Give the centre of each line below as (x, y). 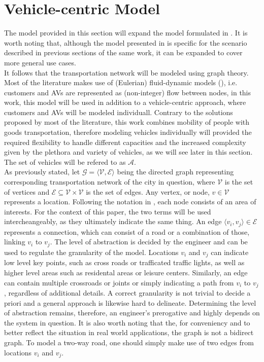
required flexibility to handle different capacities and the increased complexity (125, 142)
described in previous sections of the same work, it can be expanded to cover (123, 52)
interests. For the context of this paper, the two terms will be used (108, 211)
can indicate (230, 252)
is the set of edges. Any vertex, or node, (148, 191)
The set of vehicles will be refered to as (65, 161)
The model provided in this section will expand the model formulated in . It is (126, 33)
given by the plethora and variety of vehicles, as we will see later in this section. (128, 152)
